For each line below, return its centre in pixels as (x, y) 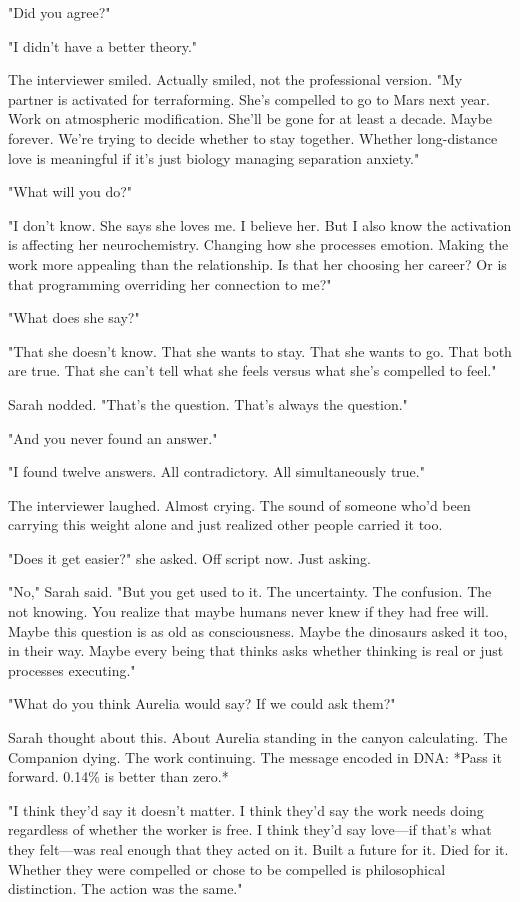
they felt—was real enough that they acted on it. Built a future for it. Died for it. (258, 849)
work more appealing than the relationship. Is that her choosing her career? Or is (257, 263)
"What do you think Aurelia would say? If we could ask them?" (202, 703)
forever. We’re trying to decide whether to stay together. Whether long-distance (253, 137)
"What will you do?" (70, 191)
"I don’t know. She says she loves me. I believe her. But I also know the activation (260, 224)
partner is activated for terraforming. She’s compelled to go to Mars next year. (249, 98)
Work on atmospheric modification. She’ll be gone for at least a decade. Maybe (250, 118)
